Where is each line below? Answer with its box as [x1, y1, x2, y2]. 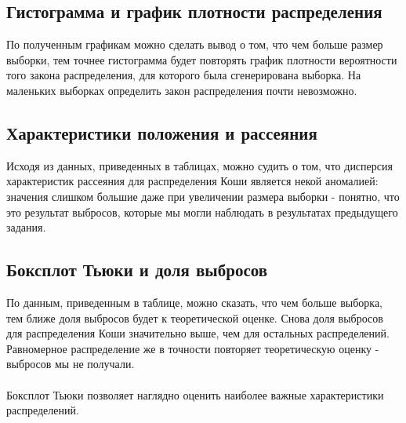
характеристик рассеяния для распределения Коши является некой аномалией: [6, 173, 379, 189]
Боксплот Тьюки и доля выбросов [6, 257, 268, 282]
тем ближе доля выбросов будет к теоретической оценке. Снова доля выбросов [6, 309, 383, 326]
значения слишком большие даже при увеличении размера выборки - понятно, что [6, 188, 400, 204]
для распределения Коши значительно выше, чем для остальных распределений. [6, 325, 390, 341]
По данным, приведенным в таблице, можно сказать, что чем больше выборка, [6, 294, 383, 310]
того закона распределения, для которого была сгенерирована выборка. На [6, 67, 361, 83]
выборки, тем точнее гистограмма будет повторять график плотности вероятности [6, 51, 397, 67]
